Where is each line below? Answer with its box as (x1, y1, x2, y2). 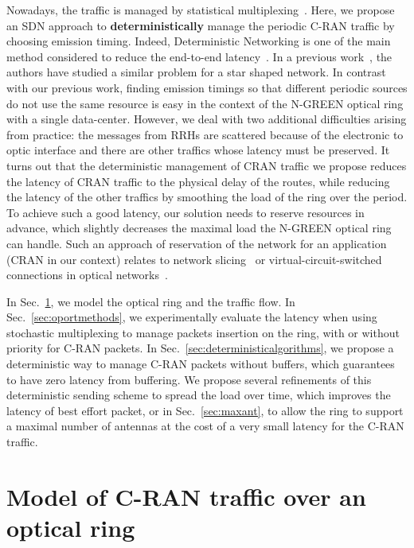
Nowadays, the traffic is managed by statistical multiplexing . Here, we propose (6, 2, 395, 17)
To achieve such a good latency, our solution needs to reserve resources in (6, 204, 365, 220)
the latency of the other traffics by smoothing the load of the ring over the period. (6, 188, 408, 205)
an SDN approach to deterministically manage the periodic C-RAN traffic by (6, 17, 395, 33)
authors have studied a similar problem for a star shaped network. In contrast (6, 64, 386, 80)
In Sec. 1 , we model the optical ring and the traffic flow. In (6, 293, 295, 309)
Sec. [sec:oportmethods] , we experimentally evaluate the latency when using (6, 309, 377, 325)
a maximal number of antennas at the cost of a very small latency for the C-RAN (6, 418, 404, 434)
